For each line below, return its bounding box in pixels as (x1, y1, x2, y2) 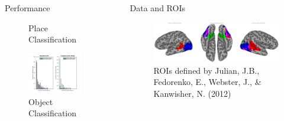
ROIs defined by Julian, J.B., (153, 64, 260, 76)
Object (28, 95, 53, 107)
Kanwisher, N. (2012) (153, 87, 231, 99)
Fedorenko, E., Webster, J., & (153, 76, 262, 88)
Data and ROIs (130, 2, 185, 14)
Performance (5, 2, 50, 14)
